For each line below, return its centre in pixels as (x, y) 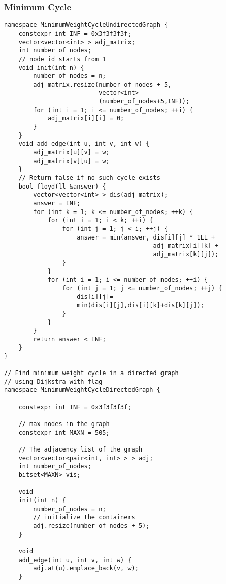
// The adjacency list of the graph (80, 450)
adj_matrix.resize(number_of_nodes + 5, (102, 84)
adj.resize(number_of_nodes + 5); (91, 526)
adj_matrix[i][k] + (186, 246)
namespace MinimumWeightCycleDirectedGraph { (82, 390)
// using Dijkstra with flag (53, 381)
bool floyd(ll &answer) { (62, 186)
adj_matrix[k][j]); (186, 254)
